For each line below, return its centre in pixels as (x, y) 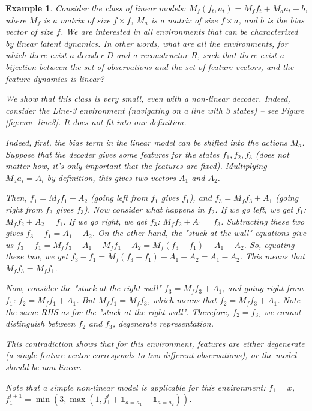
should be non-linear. (44, 367)
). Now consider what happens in (144, 209)
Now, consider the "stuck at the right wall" (83, 288)
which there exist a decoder (55, 55)
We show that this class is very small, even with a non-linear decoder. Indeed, (148, 99)
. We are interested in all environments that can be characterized (179, 31)
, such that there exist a (241, 55)
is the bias (286, 19)
